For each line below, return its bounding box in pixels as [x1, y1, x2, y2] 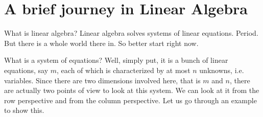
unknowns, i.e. [199, 64, 244, 75]
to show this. [4, 105, 44, 115]
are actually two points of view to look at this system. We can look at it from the [4, 85, 259, 96]
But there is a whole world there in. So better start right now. [4, 37, 199, 48]
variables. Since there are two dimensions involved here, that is [4, 75, 201, 85]
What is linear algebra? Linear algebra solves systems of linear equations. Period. [4, 28, 258, 38]
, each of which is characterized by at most [57, 64, 190, 75]
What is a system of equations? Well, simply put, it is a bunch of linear [4, 55, 228, 65]
